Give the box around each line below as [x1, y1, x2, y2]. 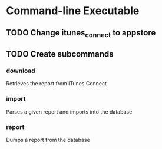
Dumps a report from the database [6, 137, 90, 144]
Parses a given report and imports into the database [6, 108, 133, 115]
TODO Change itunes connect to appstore [6, 28, 156, 39]
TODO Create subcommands [6, 49, 114, 59]
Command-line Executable [6, 4, 140, 18]
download [6, 67, 35, 75]
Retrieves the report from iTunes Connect [6, 80, 107, 87]
